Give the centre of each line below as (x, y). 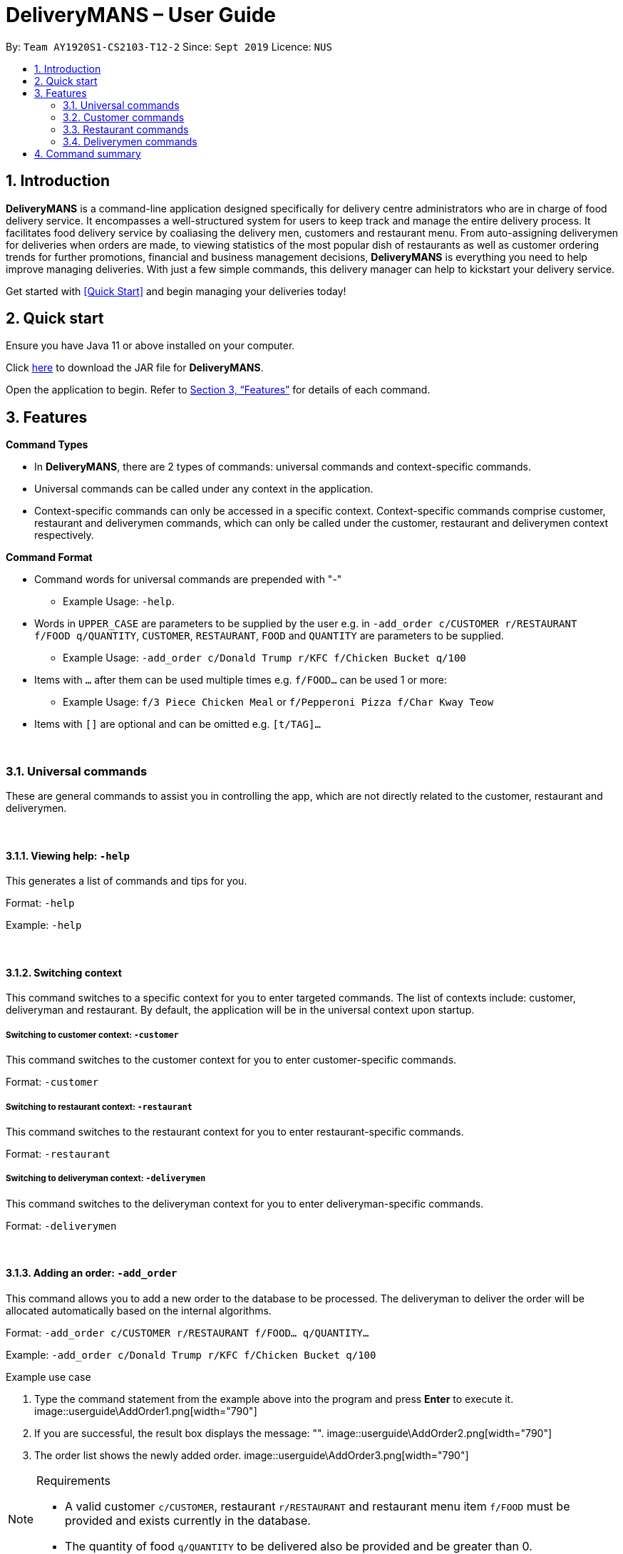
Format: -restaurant (58, 1154)
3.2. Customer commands (124, 117)
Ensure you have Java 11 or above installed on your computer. (150, 346)
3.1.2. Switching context (64, 972)
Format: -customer (52, 1082)
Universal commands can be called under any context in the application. (204, 489)
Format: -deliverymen (61, 1225)
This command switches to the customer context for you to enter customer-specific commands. (231, 1060)
